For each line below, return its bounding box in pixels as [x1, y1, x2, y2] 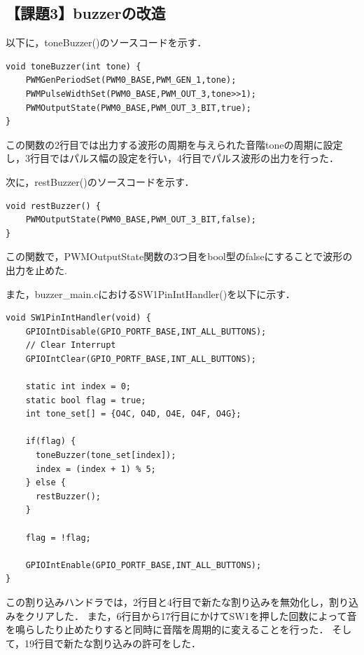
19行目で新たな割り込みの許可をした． [24, 635, 202, 650]
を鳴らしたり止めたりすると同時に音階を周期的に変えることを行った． [6, 622, 329, 637]
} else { [25, 478, 66, 488]
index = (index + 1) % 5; [35, 464, 156, 474]
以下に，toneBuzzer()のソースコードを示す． [6, 35, 207, 50]
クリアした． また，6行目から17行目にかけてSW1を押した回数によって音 [24, 608, 357, 623]
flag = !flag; [25, 532, 91, 543]
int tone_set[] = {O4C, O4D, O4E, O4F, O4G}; [25, 409, 241, 419]
